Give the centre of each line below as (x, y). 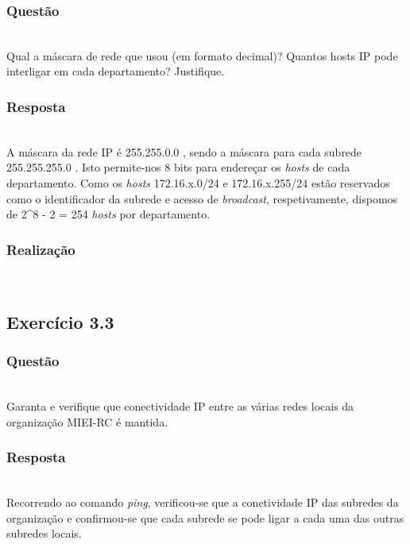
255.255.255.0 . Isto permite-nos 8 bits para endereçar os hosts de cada (178, 167)
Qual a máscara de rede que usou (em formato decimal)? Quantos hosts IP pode (202, 55)
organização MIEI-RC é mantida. (87, 421)
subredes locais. (44, 533)
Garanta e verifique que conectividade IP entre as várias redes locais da (180, 406)
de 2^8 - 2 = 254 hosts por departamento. (108, 214)
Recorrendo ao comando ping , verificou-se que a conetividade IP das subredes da (203, 502)
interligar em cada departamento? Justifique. (116, 71)
